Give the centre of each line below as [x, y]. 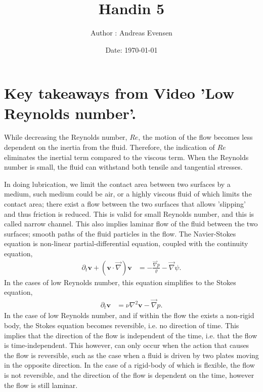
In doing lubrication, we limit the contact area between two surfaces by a [117, 184]
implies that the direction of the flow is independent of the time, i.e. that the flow [131, 335]
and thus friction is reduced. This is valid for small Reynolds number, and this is [129, 213]
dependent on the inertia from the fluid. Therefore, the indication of [109, 147]
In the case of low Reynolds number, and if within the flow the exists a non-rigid [129, 315]
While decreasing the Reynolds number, [66, 137]
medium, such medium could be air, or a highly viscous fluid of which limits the [128, 194]
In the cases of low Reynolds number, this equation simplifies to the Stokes [120, 282]
